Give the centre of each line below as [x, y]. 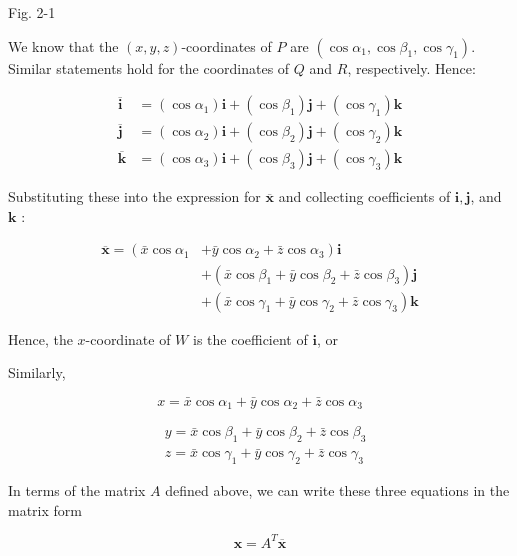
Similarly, [37, 372]
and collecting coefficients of [364, 196]
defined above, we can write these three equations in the [337, 490]
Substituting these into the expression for [134, 196]
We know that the [63, 45]
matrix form [45, 509]
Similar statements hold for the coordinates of [149, 67]
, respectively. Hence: [411, 67]
